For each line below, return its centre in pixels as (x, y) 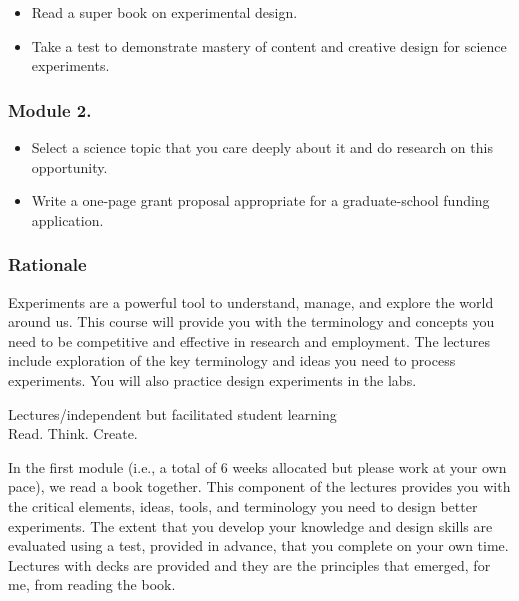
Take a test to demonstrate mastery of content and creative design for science (269, 45)
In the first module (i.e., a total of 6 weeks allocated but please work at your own (257, 466)
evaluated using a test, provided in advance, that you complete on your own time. (258, 545)
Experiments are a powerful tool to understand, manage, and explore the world (251, 301)
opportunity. (69, 166)
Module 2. (50, 109)
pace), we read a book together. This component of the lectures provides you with (259, 486)
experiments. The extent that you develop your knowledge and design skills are (250, 525)
